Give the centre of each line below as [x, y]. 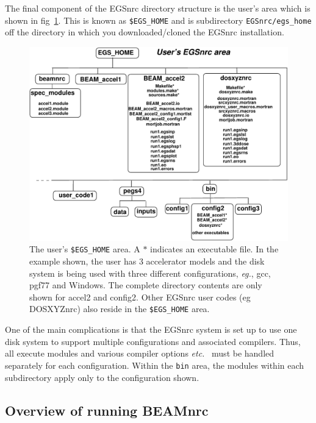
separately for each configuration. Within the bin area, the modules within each [155, 365]
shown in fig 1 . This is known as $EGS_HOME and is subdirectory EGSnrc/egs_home [158, 20]
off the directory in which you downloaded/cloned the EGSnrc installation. [145, 32]
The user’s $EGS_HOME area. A [85, 249]
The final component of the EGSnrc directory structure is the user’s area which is [158, 8]
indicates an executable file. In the [214, 249]
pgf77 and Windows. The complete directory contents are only [146, 285]
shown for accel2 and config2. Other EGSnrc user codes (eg [140, 297]
